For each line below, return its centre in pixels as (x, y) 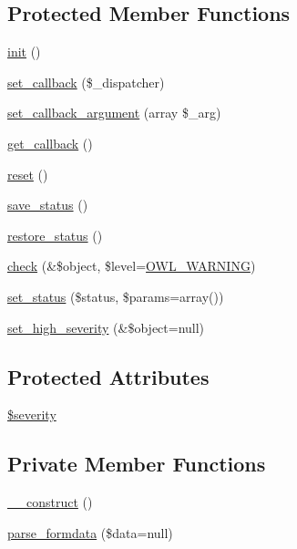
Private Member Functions (137, 464)
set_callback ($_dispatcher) (86, 82)
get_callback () (50, 143)
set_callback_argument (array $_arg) (114, 113)
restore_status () (55, 235)
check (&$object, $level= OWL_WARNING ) (132, 266)
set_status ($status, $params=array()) (116, 296)
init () (24, 52)
